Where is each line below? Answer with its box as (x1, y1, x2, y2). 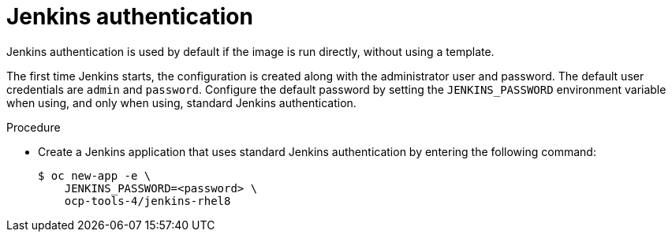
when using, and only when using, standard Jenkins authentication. (6, 95, 357, 110)
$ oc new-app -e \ (38, 169, 151, 182)
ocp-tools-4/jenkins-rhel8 (64, 194, 231, 207)
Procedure (6, 120, 61, 134)
